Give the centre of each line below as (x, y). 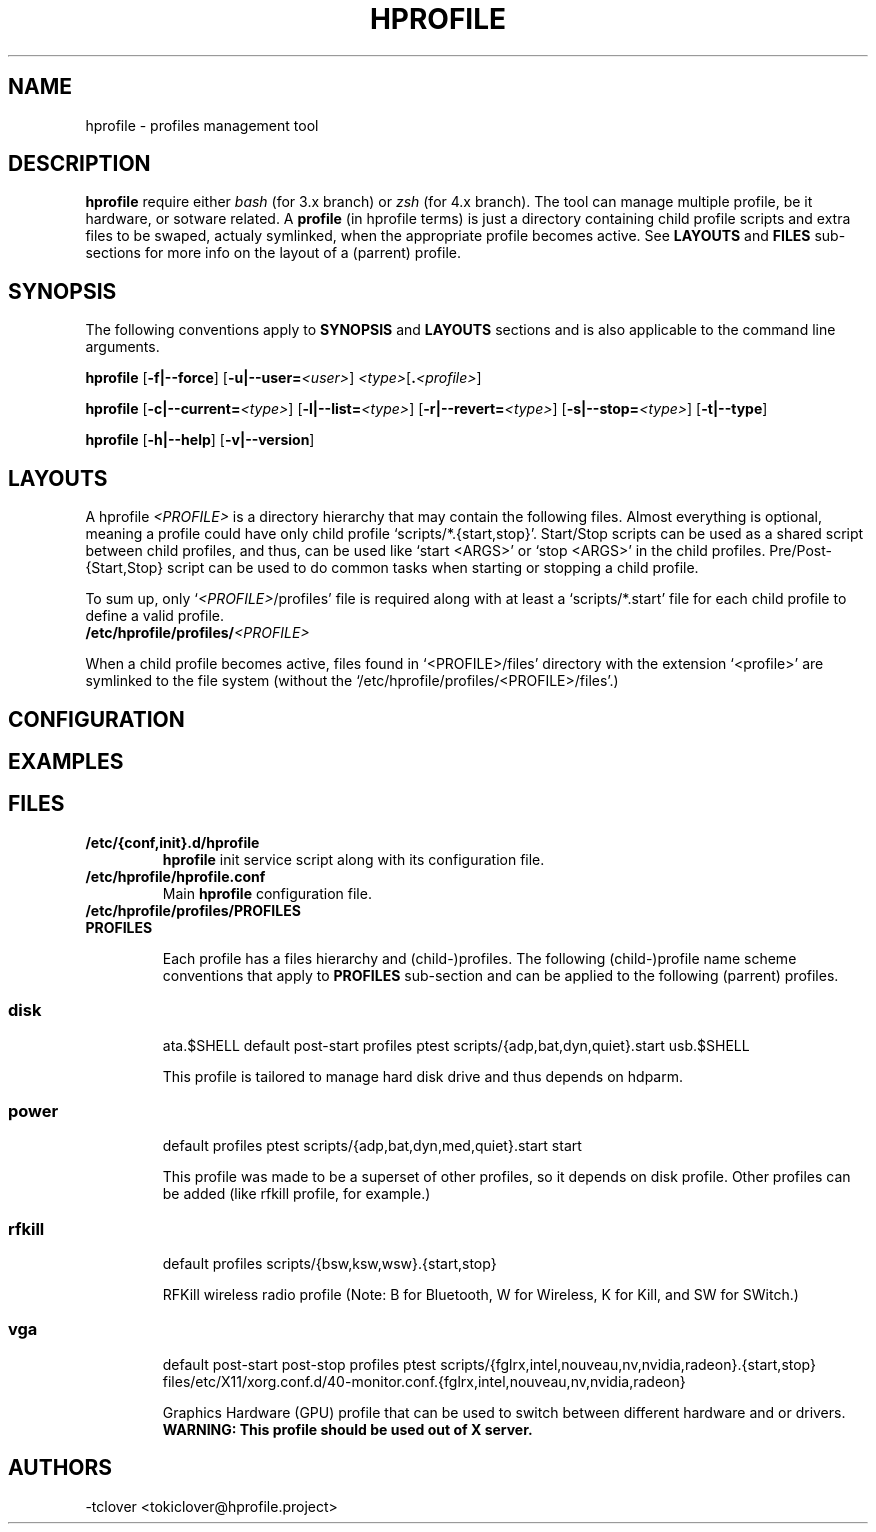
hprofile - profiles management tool (202, 125)
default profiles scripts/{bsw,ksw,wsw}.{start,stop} (329, 1264)
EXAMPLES (66, 761)
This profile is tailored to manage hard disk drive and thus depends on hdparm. (423, 1076)
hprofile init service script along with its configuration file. (353, 859)
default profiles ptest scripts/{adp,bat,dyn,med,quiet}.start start (372, 1146)
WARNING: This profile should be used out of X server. (347, 1429)
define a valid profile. (154, 616)
